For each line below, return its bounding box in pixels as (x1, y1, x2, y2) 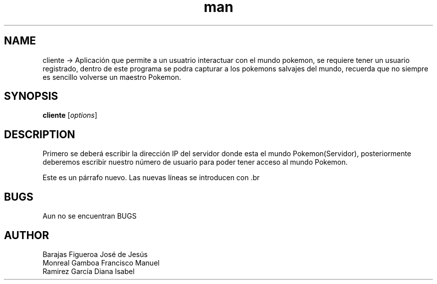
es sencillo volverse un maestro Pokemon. (42, 72, 182, 81)
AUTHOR (4, 229, 49, 242)
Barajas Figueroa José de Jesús (42, 250, 148, 259)
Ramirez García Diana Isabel (42, 267, 135, 276)
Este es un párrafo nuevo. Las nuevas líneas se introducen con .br (42, 173, 260, 182)
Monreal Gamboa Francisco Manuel (42, 258, 160, 267)
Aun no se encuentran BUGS (42, 212, 137, 221)
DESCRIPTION (4, 128, 75, 141)
